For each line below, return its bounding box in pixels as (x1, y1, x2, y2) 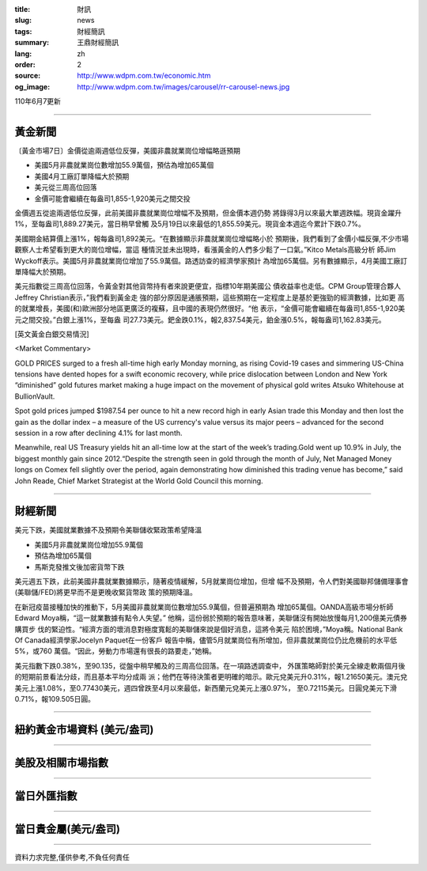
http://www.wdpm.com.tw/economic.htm (77, 71, 211, 81)
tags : (14, 26, 32, 36)
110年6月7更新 (14, 97, 61, 106)
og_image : (14, 81, 51, 91)
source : (14, 71, 41, 81)
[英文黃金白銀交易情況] (14, 329, 90, 339)
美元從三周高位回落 (34, 183, 97, 192)
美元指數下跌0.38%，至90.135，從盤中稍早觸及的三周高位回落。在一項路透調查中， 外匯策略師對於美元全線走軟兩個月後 (14, 661, 406, 670)
